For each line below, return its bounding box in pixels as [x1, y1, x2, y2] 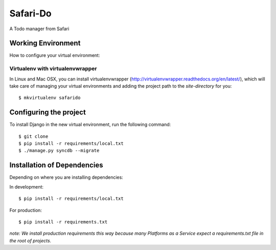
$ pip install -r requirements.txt [18, 219, 108, 225]
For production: [9, 207, 42, 213]
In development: [9, 183, 43, 190]
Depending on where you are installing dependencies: [9, 174, 124, 180]
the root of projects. [9, 237, 52, 243]
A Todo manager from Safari [9, 26, 70, 32]
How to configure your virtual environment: [9, 52, 100, 58]
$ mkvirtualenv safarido [18, 95, 81, 101]
